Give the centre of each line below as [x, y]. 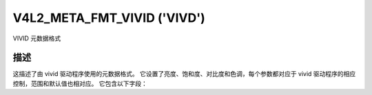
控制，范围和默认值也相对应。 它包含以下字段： [80, 83]
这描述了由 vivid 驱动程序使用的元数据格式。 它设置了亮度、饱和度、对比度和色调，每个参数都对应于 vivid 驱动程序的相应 [184, 74]
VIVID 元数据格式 [37, 38]
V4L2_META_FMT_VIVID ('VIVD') [109, 18]
